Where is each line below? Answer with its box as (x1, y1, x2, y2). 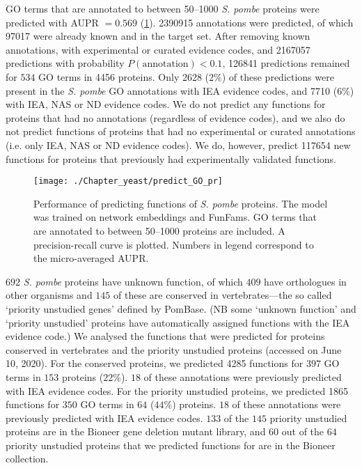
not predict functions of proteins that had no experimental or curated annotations (6, 124, 356, 139)
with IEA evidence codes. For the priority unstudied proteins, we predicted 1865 (6, 383, 348, 398)
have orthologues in (264, 274, 347, 288)
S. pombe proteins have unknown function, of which (23, 274, 243, 288)
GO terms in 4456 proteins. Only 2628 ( (38, 69, 210, 84)
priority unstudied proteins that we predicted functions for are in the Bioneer (6, 437, 336, 452)
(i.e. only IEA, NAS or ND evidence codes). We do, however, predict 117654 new (6, 137, 351, 152)
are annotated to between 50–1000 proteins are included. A (33, 223, 285, 237)
